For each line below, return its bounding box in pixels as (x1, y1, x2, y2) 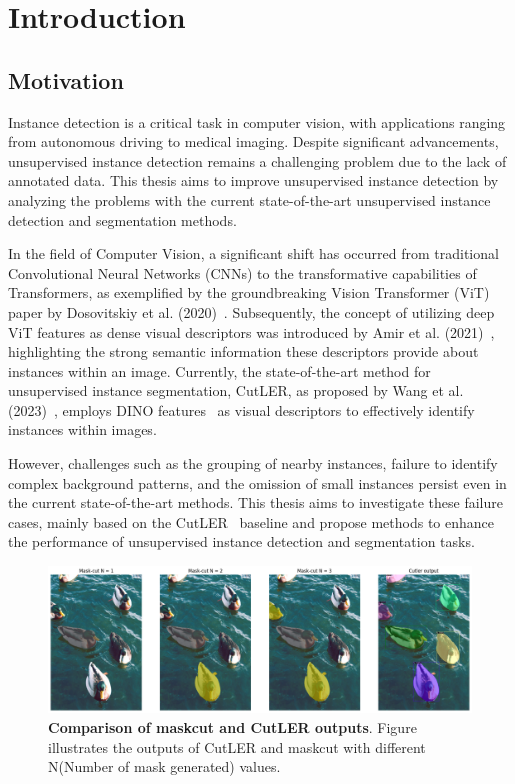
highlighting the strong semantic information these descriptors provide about (8, 341, 479, 362)
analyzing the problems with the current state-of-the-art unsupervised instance (8, 189, 491, 210)
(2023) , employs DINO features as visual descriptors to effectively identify (8, 399, 475, 420)
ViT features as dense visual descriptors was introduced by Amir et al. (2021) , (8, 321, 495, 342)
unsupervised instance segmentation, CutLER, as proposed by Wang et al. (8, 380, 464, 401)
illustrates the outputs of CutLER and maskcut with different (48, 736, 426, 757)
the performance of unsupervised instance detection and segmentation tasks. (8, 531, 475, 552)
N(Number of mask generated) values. (48, 756, 281, 777)
